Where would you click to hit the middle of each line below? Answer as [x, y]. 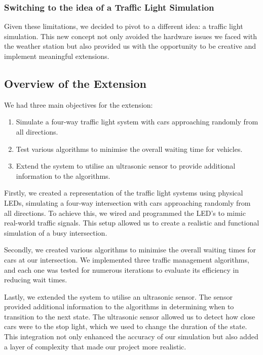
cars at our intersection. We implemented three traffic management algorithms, [127, 259]
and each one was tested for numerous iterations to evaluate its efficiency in [122, 269]
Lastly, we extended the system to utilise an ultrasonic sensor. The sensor [118, 296]
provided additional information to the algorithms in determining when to [119, 306]
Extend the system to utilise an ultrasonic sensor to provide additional [126, 166]
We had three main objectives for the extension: [79, 104]
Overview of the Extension [75, 83]
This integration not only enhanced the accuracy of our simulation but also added [131, 336]
